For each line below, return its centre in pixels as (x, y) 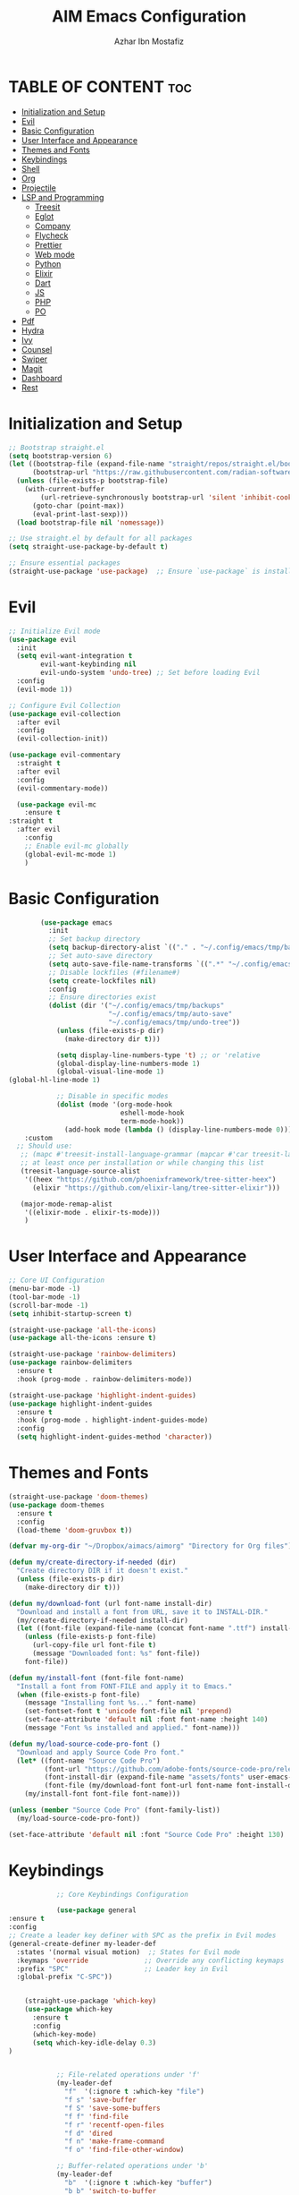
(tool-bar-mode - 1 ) (45, 1297)
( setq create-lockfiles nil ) (102, 981)
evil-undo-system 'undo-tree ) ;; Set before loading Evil (150, 673)
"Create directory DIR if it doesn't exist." (103, 1571)
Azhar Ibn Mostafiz (149, 41)
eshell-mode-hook (152, 1113)
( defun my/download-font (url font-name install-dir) (111, 1603)
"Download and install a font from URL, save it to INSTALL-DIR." (142, 1612)
